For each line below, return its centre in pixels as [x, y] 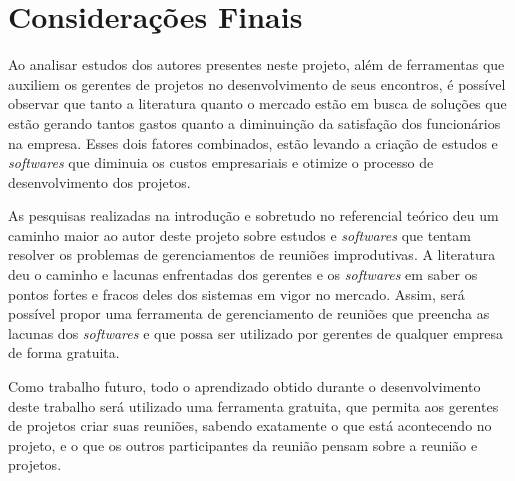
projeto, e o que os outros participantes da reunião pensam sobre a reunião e [243, 444]
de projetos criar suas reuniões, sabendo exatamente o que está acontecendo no [250, 425]
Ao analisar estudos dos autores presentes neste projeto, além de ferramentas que [256, 64]
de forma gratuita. [64, 352]
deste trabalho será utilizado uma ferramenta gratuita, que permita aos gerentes [253, 405]
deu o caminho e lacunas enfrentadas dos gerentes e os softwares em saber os [243, 274]
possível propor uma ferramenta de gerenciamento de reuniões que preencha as [249, 313]
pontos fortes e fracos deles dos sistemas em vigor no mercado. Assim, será [236, 293]
